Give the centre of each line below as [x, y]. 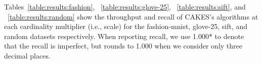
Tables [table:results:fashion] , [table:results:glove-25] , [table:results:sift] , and [125, 6]
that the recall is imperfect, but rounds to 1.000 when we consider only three [123, 46]
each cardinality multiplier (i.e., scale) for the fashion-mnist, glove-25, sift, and [126, 26]
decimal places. [27, 55]
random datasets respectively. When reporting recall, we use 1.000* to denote [124, 36]
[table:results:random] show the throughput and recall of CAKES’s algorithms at [133, 16]
